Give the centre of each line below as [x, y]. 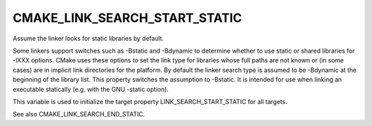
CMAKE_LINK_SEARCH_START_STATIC [127, 18]
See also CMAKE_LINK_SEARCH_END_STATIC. [79, 114]
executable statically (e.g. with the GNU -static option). [91, 89]
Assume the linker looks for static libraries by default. [89, 38]
